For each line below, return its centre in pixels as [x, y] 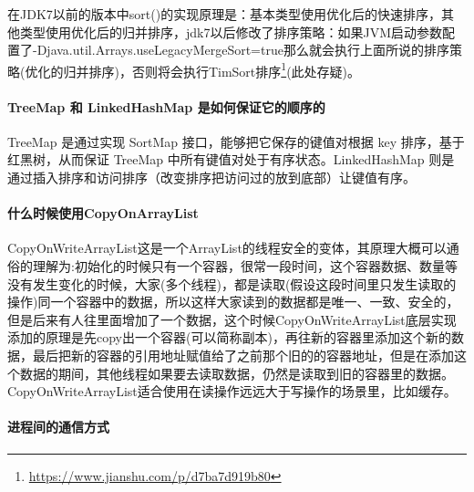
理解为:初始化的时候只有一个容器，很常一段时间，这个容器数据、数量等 [245, 266]
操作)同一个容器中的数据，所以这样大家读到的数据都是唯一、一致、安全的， [233, 302]
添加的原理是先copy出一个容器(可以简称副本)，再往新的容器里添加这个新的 [229, 337]
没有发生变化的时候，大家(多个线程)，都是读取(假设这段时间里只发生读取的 [232, 283]
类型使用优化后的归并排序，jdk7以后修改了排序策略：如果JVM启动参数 [231, 31]
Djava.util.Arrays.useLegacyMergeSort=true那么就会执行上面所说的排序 [243, 50]
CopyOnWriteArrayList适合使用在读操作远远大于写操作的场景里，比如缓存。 [232, 391]
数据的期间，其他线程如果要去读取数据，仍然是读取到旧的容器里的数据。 [237, 373]
